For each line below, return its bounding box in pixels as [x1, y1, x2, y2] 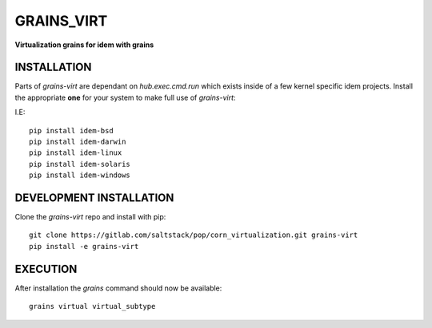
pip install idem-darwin [29, 137, 126, 147]
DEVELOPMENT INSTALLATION [14, 192, 174, 204]
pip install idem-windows [29, 171, 131, 180]
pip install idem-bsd [29, 126, 114, 135]
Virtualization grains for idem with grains [14, 40, 154, 49]
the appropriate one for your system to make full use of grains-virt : [14, 93, 236, 102]
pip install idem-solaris [29, 160, 131, 168]
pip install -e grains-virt [29, 242, 139, 251]
